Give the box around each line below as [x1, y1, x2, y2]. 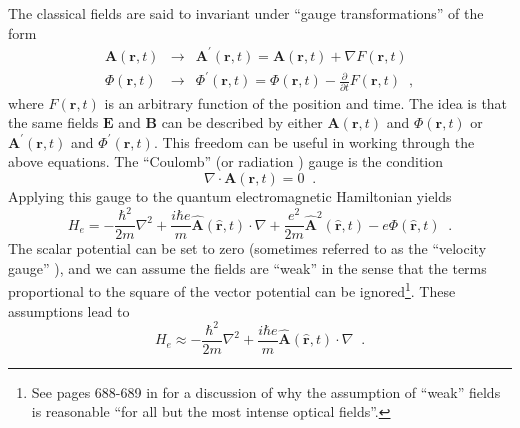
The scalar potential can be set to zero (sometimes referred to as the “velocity [8, 238, 487, 259]
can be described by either [161, 112, 323, 133]
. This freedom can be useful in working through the [153, 131, 475, 152]
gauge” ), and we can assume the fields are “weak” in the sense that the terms [8, 257, 487, 278]
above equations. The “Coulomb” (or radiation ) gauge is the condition [8, 151, 444, 172]
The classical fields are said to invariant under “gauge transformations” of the [8, 3, 484, 23]
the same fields [8, 112, 99, 133]
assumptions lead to [8, 300, 130, 321]
